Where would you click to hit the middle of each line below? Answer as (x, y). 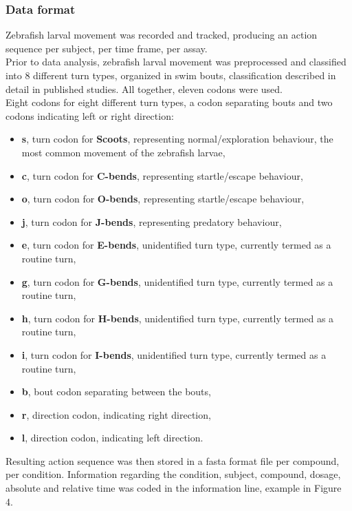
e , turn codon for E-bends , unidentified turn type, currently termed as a (176, 245)
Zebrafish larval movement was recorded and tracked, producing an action (162, 35)
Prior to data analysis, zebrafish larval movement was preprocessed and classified (176, 62)
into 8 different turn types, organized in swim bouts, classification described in (171, 75)
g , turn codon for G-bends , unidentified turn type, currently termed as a (177, 281)
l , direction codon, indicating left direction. (112, 438)
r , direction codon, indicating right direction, (116, 414)
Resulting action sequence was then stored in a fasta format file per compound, (173, 460)
